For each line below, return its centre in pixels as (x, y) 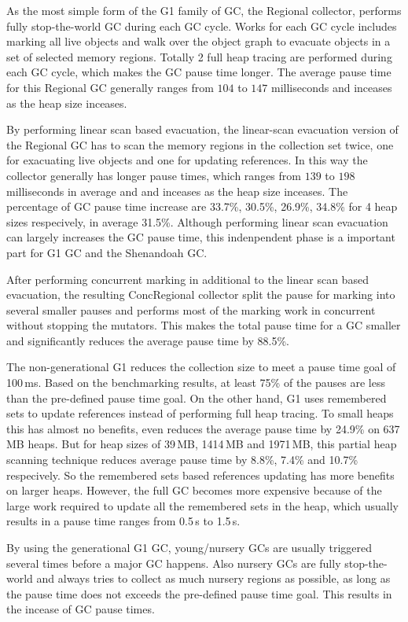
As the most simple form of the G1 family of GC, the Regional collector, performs (204, 10)
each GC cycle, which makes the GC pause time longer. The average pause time (199, 72)
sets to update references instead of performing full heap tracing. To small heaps (200, 413)
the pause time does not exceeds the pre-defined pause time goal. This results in (199, 593)
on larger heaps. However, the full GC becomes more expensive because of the (194, 490)
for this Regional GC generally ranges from (110, 87)
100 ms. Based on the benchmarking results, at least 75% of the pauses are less (196, 383)
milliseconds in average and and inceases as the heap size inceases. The (177, 191)
